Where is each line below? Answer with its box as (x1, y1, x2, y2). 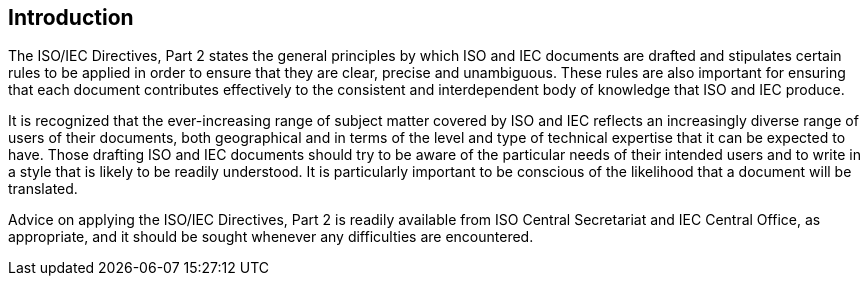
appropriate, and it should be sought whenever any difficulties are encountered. (8, 228, 534, 246)
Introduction (8, 5, 134, 30)
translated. (8, 180, 78, 198)
